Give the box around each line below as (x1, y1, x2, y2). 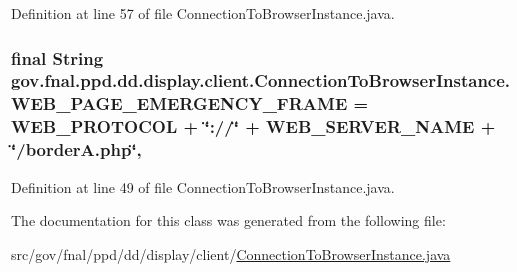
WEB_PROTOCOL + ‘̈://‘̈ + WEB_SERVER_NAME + (11, 114, 496, 139)
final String (11, 45, 104, 70)
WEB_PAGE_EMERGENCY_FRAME (11, 91, 348, 116)
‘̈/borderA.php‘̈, (11, 137, 142, 162)
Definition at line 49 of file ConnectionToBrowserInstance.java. (11, 176, 395, 197)
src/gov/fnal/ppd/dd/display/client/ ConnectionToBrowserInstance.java (11, 243, 451, 264)
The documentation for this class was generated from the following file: (11, 210, 446, 231)
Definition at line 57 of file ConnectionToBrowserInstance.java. (11, 3, 395, 23)
